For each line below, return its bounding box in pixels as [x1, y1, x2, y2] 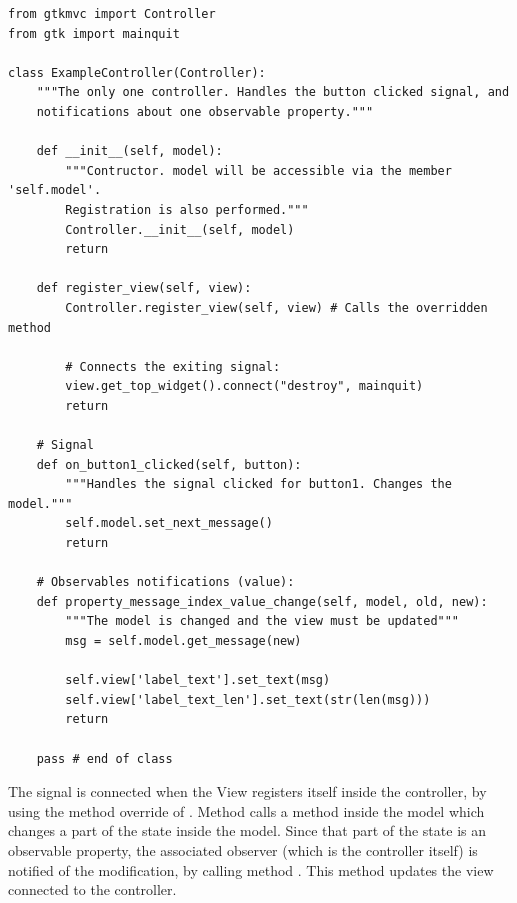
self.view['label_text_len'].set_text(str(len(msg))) [65, 692, 431, 707]
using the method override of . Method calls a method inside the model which [8, 800, 485, 821]
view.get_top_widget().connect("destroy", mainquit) [65, 379, 424, 394]
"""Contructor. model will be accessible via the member [65, 163, 452, 178]
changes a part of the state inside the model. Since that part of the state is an [8, 820, 486, 841]
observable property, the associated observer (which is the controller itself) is [8, 839, 478, 860]
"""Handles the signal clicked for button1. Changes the [65, 477, 452, 492]
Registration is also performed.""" [65, 202, 309, 217]
